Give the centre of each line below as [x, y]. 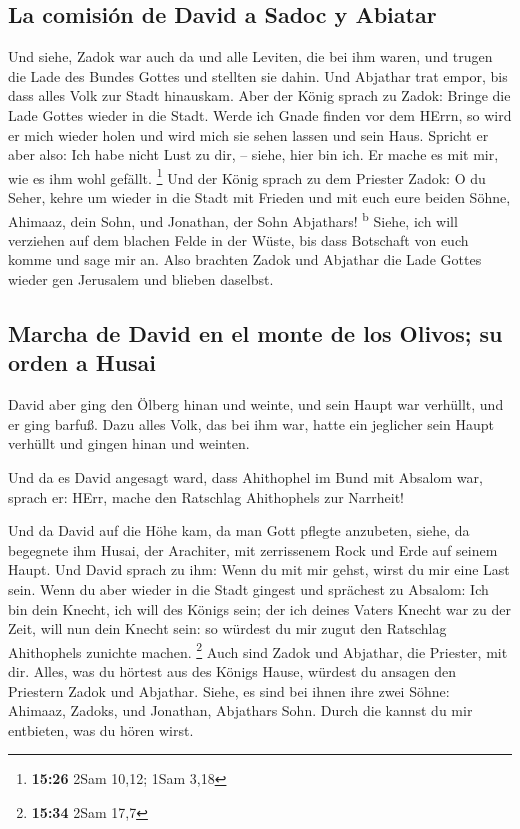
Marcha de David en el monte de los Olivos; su [255, 333]
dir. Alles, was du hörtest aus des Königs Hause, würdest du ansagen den [232, 671]
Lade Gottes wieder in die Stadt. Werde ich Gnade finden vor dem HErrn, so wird [260, 114]
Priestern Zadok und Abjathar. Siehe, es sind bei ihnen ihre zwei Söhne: [229, 690]
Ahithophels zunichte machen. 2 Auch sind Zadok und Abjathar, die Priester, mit [258, 650]
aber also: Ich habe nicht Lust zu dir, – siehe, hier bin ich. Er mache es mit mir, [253, 154]
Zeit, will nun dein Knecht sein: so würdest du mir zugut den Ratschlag [227, 628]
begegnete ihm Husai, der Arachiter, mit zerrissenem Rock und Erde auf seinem [253, 549]
